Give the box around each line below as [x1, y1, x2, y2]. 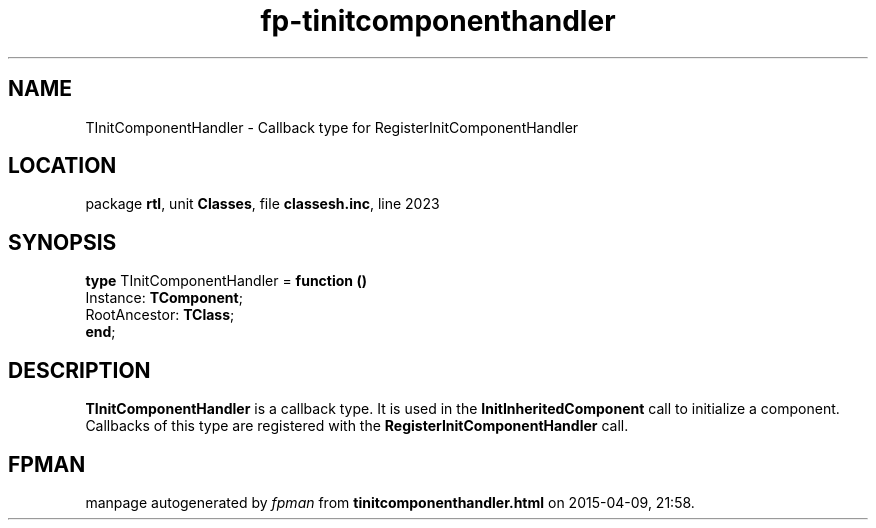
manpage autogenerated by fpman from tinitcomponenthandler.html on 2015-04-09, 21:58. [85, 493, 695, 511]
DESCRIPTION [8, 357, 151, 383]
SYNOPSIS [8, 229, 117, 255]
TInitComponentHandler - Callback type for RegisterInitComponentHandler [85, 118, 579, 136]
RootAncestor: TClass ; [85, 306, 235, 324]
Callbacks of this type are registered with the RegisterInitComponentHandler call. [85, 417, 629, 435]
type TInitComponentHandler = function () [85, 272, 367, 290]
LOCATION [8, 153, 117, 179]
